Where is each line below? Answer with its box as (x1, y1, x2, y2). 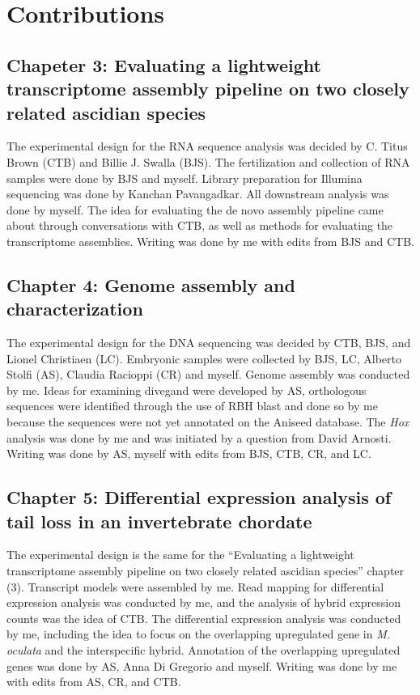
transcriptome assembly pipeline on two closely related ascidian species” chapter (6, 562, 405, 579)
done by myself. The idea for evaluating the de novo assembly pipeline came (6, 201, 384, 218)
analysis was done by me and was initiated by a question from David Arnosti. (6, 429, 392, 446)
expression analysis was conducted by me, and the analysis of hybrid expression (6, 594, 401, 611)
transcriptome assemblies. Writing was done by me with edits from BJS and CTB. (6, 232, 414, 249)
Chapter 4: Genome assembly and (6, 272, 295, 297)
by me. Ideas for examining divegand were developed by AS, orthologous (6, 381, 367, 398)
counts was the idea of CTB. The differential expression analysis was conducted (6, 609, 401, 626)
